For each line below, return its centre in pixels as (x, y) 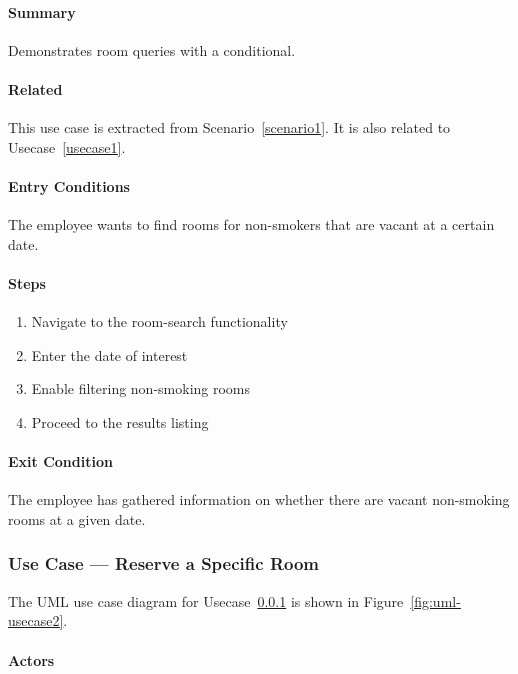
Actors (31, 659)
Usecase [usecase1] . (67, 146)
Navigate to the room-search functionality (159, 321)
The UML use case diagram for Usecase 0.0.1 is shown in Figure (206, 600)
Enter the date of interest (109, 354)
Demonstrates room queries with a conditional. (152, 49)
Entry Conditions (69, 185)
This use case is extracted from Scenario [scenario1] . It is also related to (229, 127)
